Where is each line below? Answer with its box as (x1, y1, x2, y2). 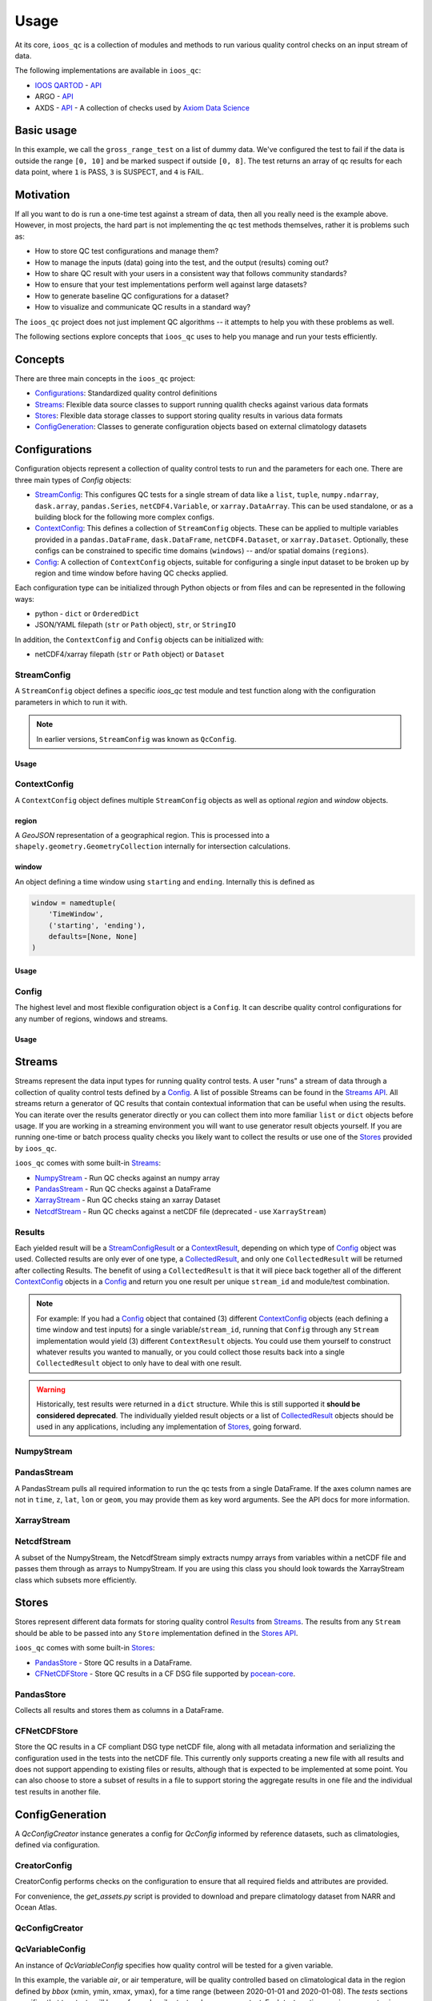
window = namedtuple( (31, 898, 117, 908)
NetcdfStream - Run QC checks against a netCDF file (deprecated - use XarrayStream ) (34, 1206, 327, 1216)
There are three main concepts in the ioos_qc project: (14, 373, 196, 383)
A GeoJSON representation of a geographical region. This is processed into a (14, 831, 270, 840)
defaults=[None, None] (48, 932, 138, 941)
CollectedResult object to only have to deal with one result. (36, 1358, 242, 1368)
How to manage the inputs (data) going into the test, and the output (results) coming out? (34, 257, 329, 267)
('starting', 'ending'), (48, 920, 146, 930)
